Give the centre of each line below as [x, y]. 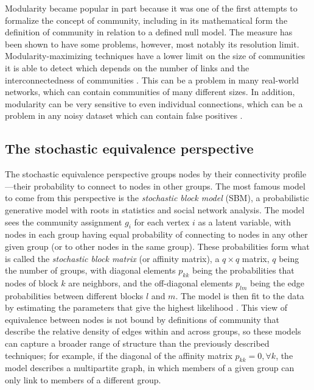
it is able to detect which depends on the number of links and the [127, 67]
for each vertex [162, 222]
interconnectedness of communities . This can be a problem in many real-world [152, 80]
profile [295, 174]
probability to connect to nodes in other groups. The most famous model [169, 186]
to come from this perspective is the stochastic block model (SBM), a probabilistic [157, 198]
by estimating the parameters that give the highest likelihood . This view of [146, 307]
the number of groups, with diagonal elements [90, 270]
